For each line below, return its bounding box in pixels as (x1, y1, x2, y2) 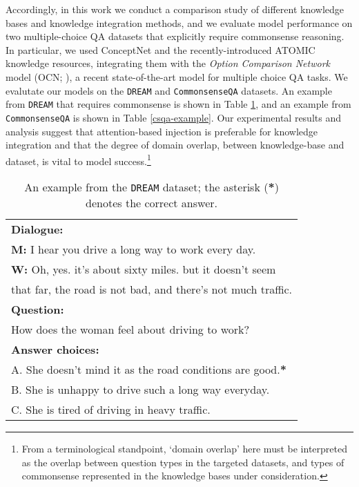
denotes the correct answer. (86, 194, 217, 211)
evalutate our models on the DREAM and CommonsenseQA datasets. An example (6, 83, 332, 97)
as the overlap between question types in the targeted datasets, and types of (21, 455, 345, 469)
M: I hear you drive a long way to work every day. (11, 240, 256, 257)
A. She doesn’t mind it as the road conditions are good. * (11, 361, 287, 377)
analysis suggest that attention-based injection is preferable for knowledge (6, 124, 318, 138)
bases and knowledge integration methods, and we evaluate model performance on (6, 15, 353, 30)
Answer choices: (11, 341, 99, 357)
